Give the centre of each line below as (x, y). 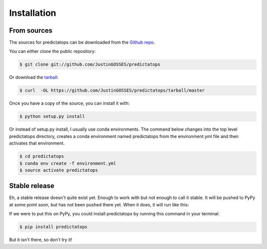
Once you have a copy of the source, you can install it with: (69, 103)
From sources (31, 30)
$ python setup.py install (52, 117)
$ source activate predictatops (59, 170)
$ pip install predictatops (53, 227)
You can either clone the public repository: (52, 51)
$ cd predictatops (42, 156)
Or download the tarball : (34, 77)
